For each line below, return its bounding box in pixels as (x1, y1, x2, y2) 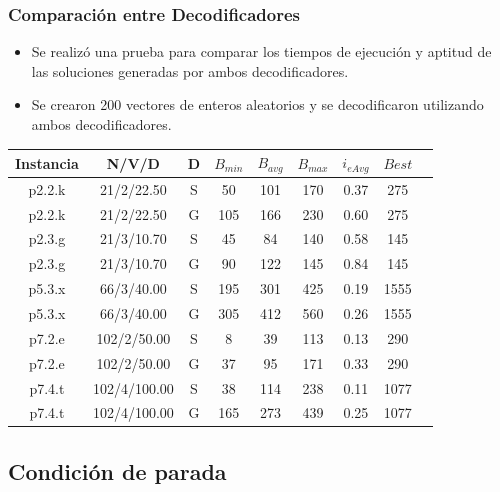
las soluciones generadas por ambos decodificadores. (31, 60, 349, 81)
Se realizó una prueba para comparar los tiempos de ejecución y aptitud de (31, 41, 492, 62)
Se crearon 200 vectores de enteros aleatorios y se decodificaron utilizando (31, 94, 484, 115)
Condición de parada (8, 455, 227, 486)
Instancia (15, 152, 79, 173)
